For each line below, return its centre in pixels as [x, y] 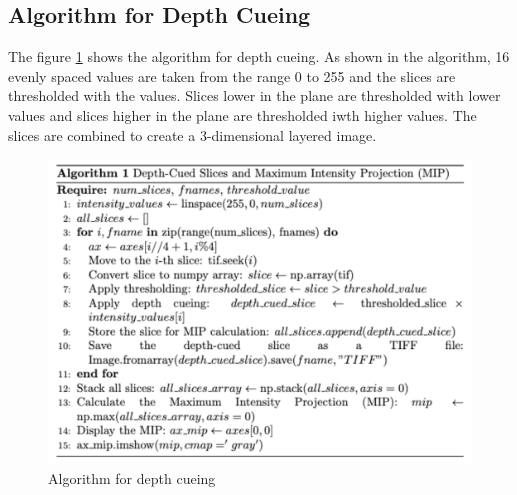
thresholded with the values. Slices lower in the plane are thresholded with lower [254, 95]
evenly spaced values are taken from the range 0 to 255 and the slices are [232, 75]
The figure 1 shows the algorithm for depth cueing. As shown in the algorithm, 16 [259, 56]
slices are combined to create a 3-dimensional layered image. [192, 134]
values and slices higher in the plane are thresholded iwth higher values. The [242, 114]
